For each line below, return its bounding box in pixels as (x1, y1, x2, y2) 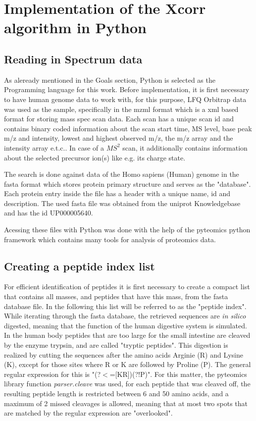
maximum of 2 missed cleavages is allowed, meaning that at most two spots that (4, 398, 248, 408)
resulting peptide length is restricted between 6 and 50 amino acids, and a (4, 388, 229, 398)
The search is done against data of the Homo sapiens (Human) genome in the (4, 169, 239, 179)
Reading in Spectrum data (4, 51, 143, 66)
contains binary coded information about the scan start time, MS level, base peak (4, 123, 252, 133)
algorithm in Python (4, 17, 147, 38)
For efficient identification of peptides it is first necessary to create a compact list (4, 281, 250, 292)
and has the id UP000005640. (4, 208, 93, 218)
